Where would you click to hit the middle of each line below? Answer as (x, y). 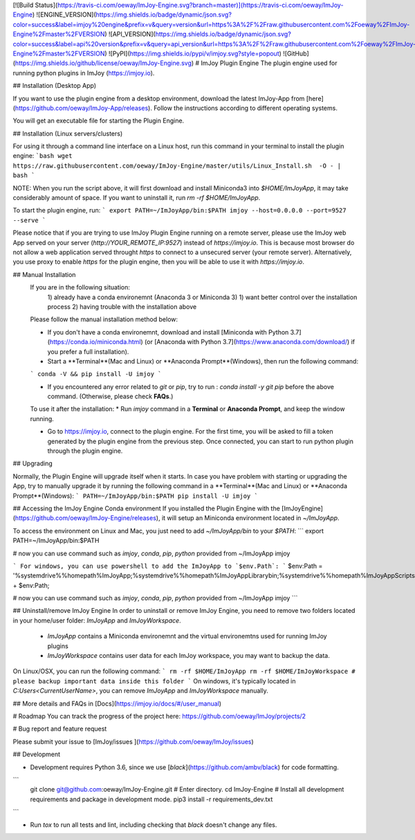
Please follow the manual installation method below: (104, 319)
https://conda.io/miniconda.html (95, 342)
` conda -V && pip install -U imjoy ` (96, 374)
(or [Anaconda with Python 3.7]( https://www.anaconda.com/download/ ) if (250, 342)
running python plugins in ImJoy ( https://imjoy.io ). (84, 73)
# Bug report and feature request (60, 729)
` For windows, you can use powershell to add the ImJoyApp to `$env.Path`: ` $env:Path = (168, 566)
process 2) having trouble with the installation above (122, 306)
